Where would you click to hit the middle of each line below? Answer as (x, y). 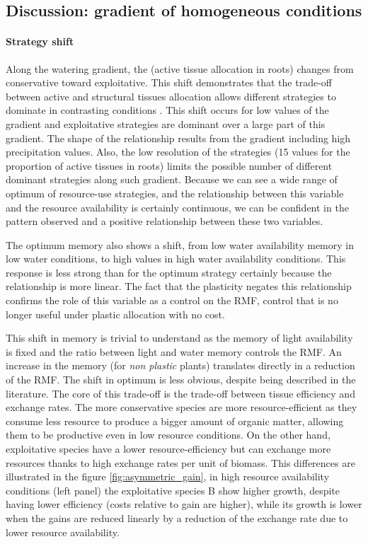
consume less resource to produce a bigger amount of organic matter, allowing (175, 421)
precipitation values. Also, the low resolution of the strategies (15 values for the (178, 152)
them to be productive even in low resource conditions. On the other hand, (168, 435)
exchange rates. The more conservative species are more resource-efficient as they (182, 407)
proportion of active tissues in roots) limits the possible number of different (169, 165)
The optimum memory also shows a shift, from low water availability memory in (180, 244)
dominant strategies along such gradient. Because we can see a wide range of (172, 179)
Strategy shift (40, 41)
